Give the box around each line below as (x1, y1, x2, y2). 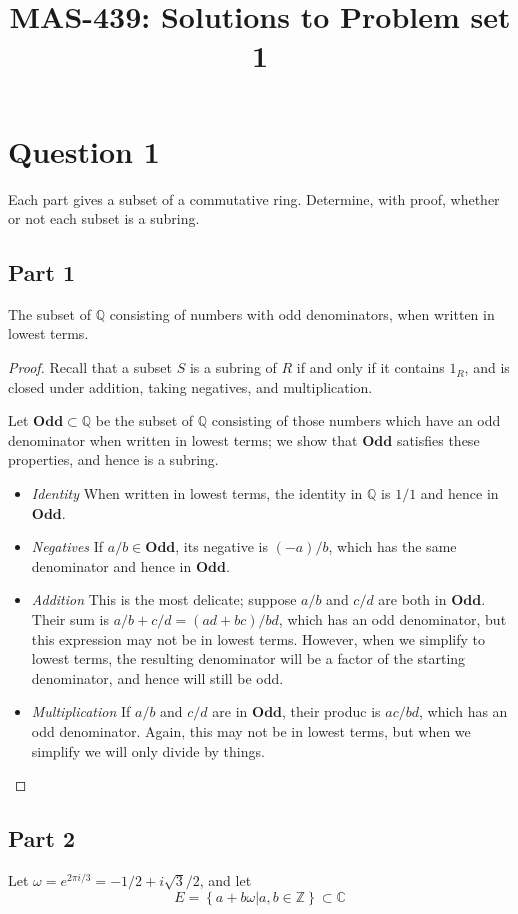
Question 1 (8, 130, 160, 171)
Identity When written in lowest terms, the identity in (31, 483, 363, 504)
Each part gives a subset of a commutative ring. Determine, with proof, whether (8, 188, 500, 209)
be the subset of (95, 410, 194, 431)
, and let (199, 869, 252, 890)
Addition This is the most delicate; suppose (31, 589, 297, 610)
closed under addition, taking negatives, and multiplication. (8, 376, 373, 397)
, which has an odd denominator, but (278, 609, 507, 630)
